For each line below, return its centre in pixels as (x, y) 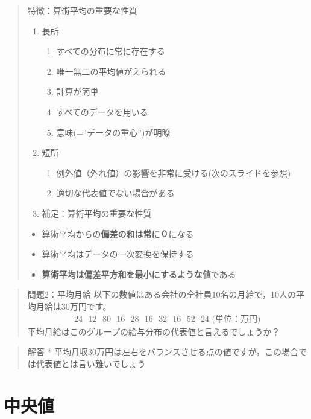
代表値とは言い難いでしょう (91, 363)
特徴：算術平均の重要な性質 (82, 10)
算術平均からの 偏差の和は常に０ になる (118, 233)
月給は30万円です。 (74, 306)
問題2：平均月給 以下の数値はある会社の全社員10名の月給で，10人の (162, 294)
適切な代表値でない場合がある (115, 193)
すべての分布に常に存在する (111, 51)
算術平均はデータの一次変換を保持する (118, 254)
